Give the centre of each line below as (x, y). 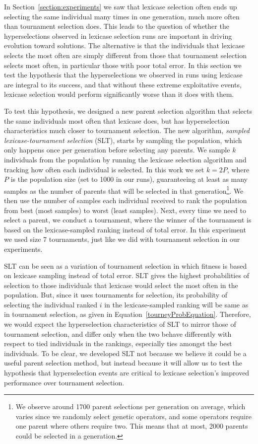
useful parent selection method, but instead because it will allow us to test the (123, 363)
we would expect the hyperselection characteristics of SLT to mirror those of (120, 324)
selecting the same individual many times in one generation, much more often (122, 16)
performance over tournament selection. (64, 382)
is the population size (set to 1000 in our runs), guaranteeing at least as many (129, 179)
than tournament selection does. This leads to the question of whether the (117, 26)
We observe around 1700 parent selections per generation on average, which (130, 407)
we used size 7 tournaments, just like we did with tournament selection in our (122, 239)
